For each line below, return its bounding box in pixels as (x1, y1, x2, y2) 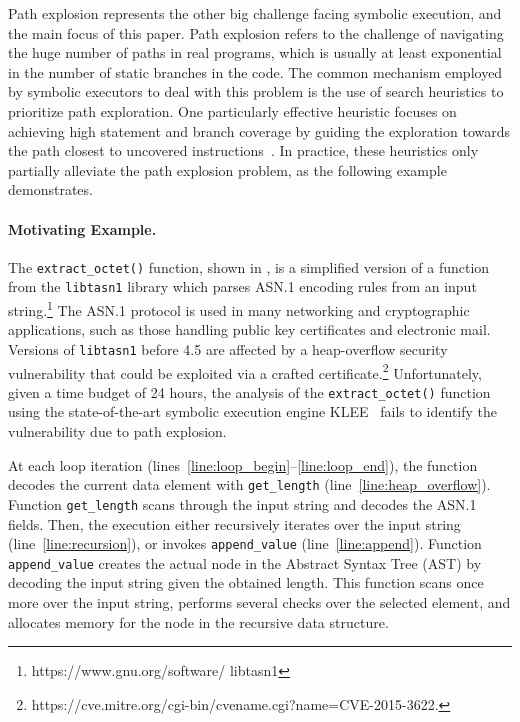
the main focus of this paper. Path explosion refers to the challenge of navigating (8, 22, 504, 43)
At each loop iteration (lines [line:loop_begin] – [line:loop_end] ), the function (8, 454, 478, 475)
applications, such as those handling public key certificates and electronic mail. (8, 319, 491, 340)
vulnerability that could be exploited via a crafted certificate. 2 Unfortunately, (8, 359, 482, 383)
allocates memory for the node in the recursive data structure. (8, 611, 389, 632)
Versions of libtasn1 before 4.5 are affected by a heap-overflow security (8, 338, 448, 359)
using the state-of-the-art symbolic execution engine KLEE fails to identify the (8, 401, 497, 422)
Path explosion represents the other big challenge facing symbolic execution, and (8, 3, 502, 23)
